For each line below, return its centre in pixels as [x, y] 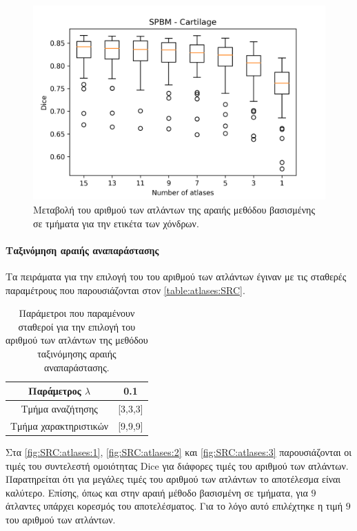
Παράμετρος [55, 391]
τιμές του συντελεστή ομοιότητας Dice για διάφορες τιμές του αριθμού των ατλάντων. [177, 465]
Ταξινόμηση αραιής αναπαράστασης [82, 250]
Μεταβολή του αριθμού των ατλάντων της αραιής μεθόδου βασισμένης [174, 209]
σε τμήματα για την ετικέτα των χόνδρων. [116, 223]
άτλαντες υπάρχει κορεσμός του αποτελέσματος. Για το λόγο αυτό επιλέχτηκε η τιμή [174, 506]
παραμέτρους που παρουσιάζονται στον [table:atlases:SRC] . [125, 290]
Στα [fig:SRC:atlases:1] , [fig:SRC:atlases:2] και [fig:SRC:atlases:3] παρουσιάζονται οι [178, 451]
